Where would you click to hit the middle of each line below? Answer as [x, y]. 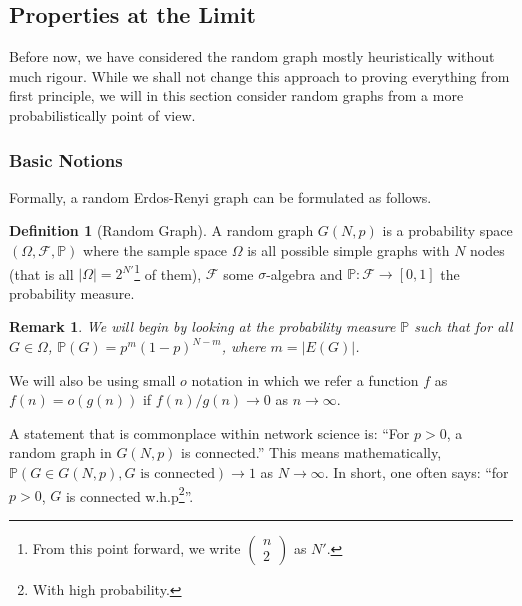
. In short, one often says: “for [416, 471]
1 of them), [168, 272]
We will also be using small [92, 379]
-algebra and [304, 273]
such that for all [463, 326]
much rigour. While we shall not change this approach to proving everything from [259, 75]
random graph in [60, 452]
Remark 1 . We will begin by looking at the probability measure [202, 326]
